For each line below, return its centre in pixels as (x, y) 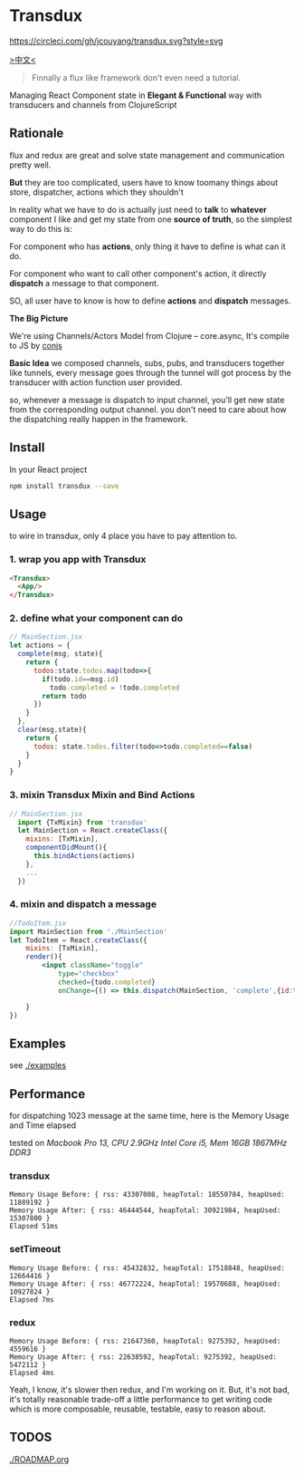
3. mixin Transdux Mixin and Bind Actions (102, 795)
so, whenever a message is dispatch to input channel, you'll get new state (147, 400)
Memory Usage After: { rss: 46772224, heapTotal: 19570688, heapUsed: (145, 1284)
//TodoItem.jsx (38, 923)
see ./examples (38, 1065)
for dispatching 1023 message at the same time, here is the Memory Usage (149, 1116)
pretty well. (30, 165)
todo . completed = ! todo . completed (114, 688)
